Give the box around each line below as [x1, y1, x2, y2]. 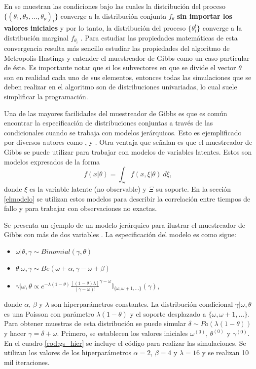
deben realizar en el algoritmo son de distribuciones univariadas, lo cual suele [4, 82, 237, 92]
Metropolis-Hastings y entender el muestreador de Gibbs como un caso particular [4, 52, 250, 63]
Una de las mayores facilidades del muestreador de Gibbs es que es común [4, 108, 227, 118]
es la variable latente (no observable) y [30, 184, 146, 194]
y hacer [4, 328, 26, 338]
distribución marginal [4, 32, 69, 42]
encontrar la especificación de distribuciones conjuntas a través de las [4, 118, 213, 128]
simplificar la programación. [4, 91, 88, 102]
